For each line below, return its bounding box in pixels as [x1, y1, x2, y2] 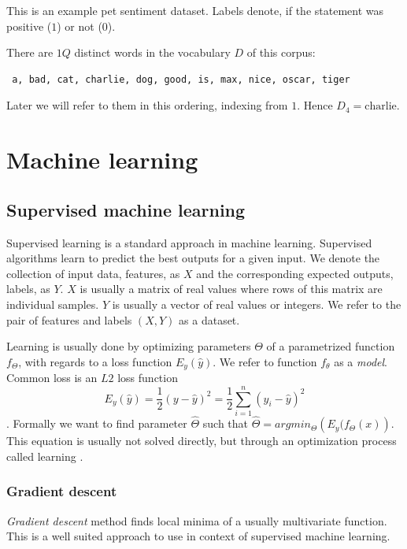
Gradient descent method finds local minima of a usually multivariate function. [6, 512, 387, 529]
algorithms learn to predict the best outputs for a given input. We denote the [6, 250, 380, 266]
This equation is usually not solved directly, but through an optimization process [6, 432, 397, 449]
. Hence [297, 97, 333, 113]
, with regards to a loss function [18, 353, 172, 369]
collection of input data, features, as [6, 265, 180, 281]
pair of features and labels [6, 311, 132, 328]
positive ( [6, 17, 52, 34]
